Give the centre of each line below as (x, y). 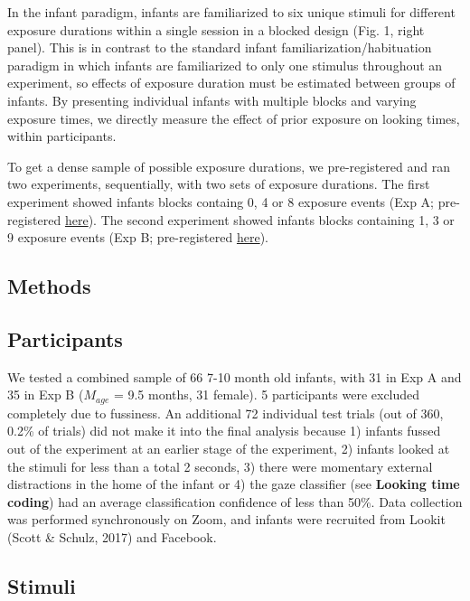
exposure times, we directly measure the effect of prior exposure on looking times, (234, 118)
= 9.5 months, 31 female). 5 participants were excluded (267, 394)
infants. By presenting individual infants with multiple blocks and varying (212, 100)
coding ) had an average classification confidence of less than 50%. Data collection (235, 501)
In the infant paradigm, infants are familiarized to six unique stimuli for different (231, 12)
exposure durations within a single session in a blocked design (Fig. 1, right (216, 29)
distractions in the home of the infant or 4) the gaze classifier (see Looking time (234, 484)
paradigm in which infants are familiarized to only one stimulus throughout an (225, 65)
